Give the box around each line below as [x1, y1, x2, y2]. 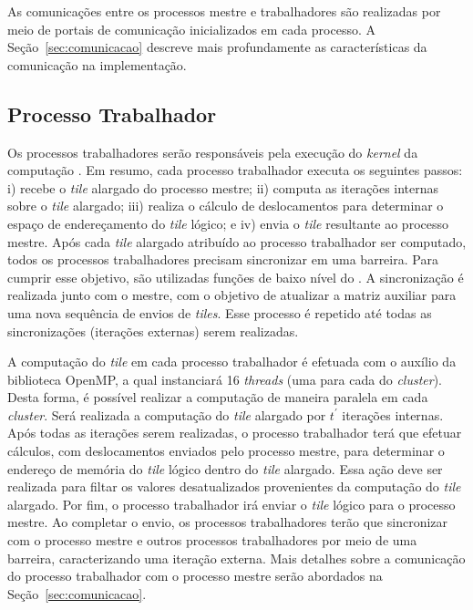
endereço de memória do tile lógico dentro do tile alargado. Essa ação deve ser [7, 459, 443, 478]
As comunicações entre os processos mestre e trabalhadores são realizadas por [7, 2, 441, 20]
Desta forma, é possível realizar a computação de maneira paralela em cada [7, 388, 428, 407]
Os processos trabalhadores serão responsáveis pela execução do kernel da [7, 142, 418, 161]
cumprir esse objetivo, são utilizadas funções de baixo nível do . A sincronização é [7, 267, 464, 286]
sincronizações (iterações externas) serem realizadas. [7, 321, 299, 340]
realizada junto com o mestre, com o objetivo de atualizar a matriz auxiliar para [7, 285, 457, 305]
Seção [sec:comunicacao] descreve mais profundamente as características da [7, 37, 427, 57]
